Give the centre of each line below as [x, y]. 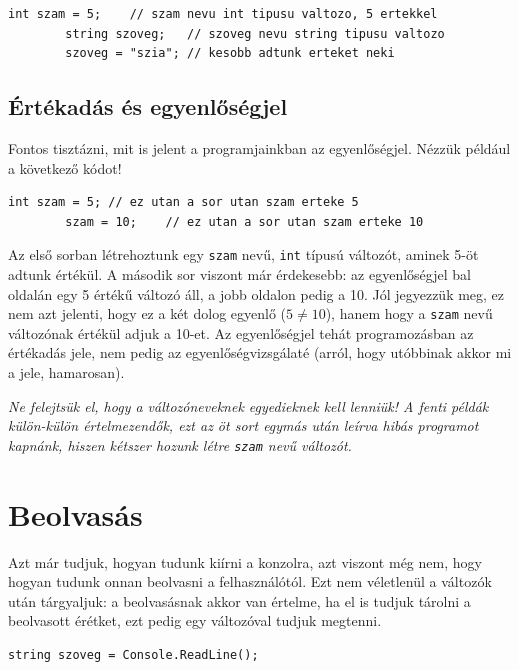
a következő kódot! [65, 167]
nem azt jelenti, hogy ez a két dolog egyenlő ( [147, 313]
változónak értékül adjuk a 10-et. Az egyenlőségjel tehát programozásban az [241, 332]
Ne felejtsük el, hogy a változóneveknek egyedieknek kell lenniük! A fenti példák [248, 405]
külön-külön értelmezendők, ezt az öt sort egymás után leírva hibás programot [243, 425]
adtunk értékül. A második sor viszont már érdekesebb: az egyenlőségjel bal [239, 274]
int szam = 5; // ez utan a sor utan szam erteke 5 [183, 202]
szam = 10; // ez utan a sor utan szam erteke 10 [244, 221]
